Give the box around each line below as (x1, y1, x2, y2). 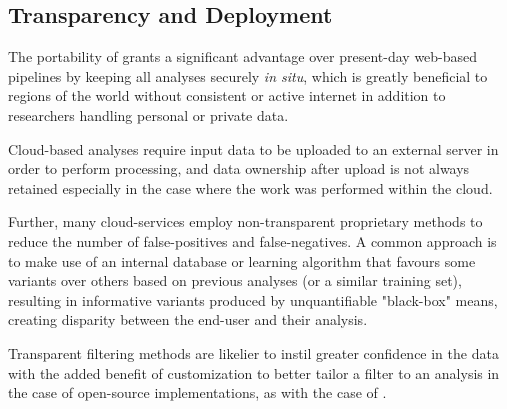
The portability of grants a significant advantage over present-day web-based (8, 46, 478, 67)
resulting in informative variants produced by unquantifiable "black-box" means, (8, 289, 498, 310)
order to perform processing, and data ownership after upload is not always (8, 158, 470, 179)
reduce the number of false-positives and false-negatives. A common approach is (8, 230, 497, 251)
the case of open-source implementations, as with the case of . (8, 382, 387, 403)
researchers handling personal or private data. (8, 104, 289, 125)
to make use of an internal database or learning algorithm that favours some (8, 250, 476, 271)
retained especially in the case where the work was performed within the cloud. (8, 177, 493, 198)
